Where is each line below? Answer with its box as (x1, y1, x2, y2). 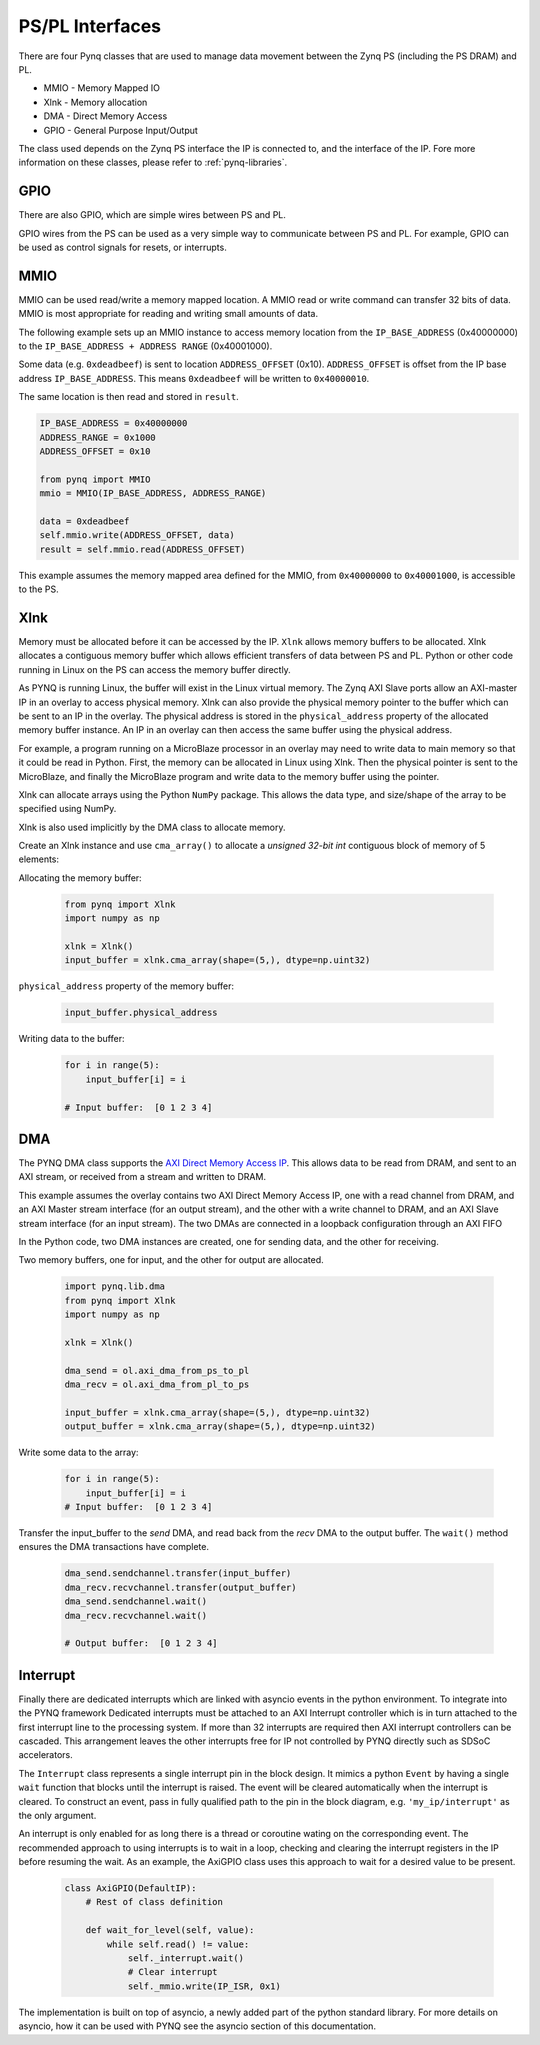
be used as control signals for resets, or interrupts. (18, 241, 227, 253)
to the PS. (18, 583, 59, 595)
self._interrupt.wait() (127, 1953, 245, 1964)
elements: (18, 853, 60, 865)
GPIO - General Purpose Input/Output (43, 124, 199, 136)
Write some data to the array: (18, 1446, 139, 1459)
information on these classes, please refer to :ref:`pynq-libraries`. (18, 156, 288, 169)
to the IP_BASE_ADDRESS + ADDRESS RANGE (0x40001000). (18, 340, 273, 352)
